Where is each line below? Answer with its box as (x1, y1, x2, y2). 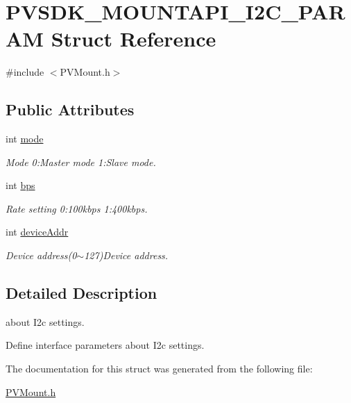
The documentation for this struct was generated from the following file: (6, 361, 313, 376)
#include (6, 65, 44, 79)
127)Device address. (84, 248, 169, 263)
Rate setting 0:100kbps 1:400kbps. (6, 201, 148, 215)
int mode (6, 131, 44, 146)
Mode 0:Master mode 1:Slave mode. (6, 154, 156, 169)
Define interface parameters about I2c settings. (6, 338, 205, 352)
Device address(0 (6, 248, 77, 263)
